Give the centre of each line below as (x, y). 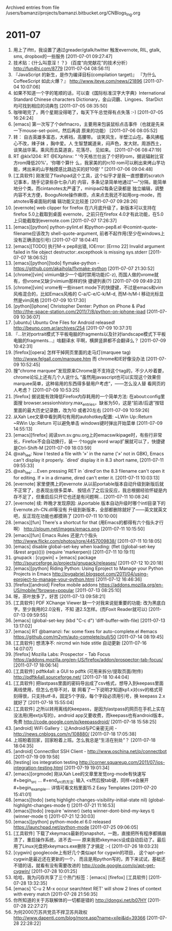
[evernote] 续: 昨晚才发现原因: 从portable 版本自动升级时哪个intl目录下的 (89, 503)
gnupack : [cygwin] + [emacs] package (55, 558)
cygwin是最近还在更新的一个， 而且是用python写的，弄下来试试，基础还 (89, 859)
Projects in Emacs (32, 574)
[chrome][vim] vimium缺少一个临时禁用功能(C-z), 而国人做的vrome (84, 274)
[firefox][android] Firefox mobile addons (55, 585)
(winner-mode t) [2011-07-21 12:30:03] (54, 816)
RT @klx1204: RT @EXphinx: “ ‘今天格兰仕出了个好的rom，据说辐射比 (86, 156)
